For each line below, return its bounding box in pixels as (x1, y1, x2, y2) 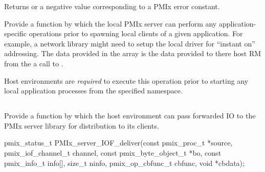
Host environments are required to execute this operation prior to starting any (4, 75, 249, 86)
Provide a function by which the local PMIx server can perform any (4, 18, 217, 29)
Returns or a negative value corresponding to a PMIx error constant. (4, 1, 220, 11)
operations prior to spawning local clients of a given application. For (29, 28, 243, 39)
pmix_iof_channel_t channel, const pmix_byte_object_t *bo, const (4, 147, 222, 158)
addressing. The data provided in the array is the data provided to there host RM (4, 48, 261, 59)
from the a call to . (4, 58, 63, 68)
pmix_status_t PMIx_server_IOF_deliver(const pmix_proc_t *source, (4, 137, 233, 148)
